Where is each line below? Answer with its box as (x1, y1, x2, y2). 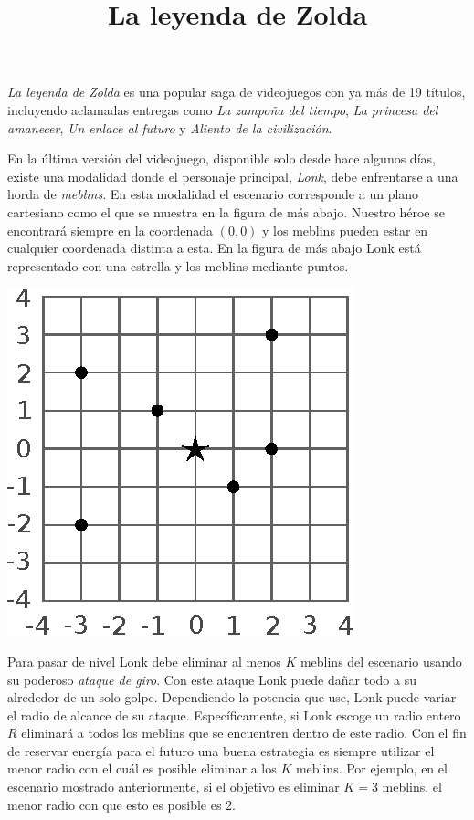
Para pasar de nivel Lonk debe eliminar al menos (7, 651, 281, 670)
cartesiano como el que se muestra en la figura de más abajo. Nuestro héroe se (7, 202, 445, 221)
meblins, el (382, 777, 442, 796)
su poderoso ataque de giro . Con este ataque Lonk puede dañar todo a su (7, 669, 416, 689)
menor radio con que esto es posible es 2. (7, 794, 237, 814)
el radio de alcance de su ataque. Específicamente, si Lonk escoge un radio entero (7, 705, 461, 724)
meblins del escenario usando (300, 651, 462, 670)
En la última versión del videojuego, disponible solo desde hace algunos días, (7, 149, 436, 168)
